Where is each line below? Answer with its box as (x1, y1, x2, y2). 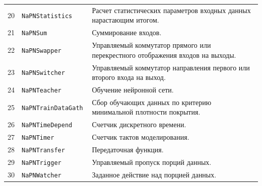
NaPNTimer (22, 134, 54, 142)
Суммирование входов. (92, 27, 162, 38)
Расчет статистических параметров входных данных (92, 5, 251, 15)
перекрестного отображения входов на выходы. (92, 49, 236, 60)
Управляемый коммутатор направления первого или (92, 62, 250, 72)
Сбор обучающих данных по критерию (92, 97, 212, 107)
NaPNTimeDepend (22, 122, 73, 129)
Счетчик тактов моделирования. (92, 132, 189, 142)
